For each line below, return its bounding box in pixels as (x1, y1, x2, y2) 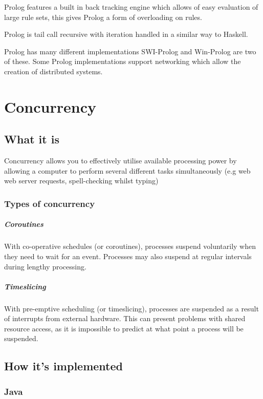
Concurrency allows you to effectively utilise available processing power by (4, 155, 237, 166)
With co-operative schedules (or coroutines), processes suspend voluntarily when (4, 241, 256, 251)
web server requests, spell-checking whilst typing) (4, 175, 159, 186)
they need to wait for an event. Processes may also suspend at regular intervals (4, 250, 252, 261)
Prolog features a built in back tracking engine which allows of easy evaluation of (4, 2, 258, 12)
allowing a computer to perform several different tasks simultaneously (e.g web (4, 165, 251, 176)
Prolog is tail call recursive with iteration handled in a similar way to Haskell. (4, 29, 248, 39)
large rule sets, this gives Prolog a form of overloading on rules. (4, 11, 202, 22)
